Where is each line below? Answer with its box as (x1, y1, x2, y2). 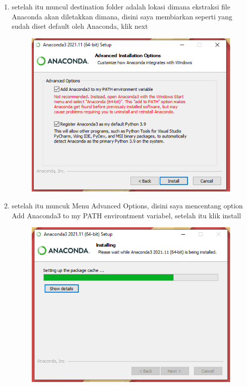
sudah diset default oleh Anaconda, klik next (11, 21, 148, 31)
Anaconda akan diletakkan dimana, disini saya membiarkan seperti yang (11, 11, 233, 21)
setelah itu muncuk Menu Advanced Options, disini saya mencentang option (11, 200, 243, 210)
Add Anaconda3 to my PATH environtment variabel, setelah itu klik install (11, 210, 241, 220)
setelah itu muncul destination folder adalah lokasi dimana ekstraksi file (11, 1, 231, 11)
